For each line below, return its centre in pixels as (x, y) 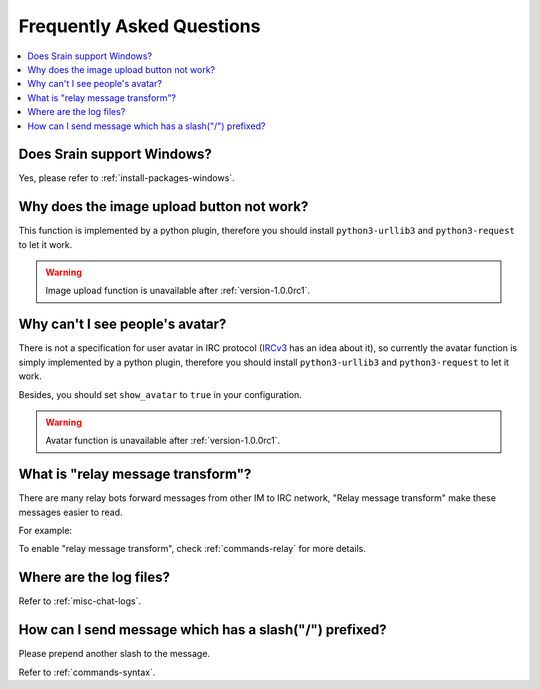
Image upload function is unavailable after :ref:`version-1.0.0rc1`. (177, 291)
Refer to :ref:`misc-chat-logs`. (80, 601)
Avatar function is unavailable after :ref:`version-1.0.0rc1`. (163, 441)
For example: (45, 531)
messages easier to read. (71, 512)
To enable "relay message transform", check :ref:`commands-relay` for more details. (192, 549)
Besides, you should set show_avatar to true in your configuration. (160, 394)
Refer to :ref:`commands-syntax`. (87, 672)
